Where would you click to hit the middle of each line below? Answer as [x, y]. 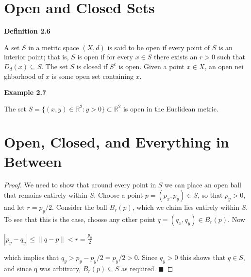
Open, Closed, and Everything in [117, 142]
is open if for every [105, 57]
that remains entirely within [46, 195]
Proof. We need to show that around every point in [80, 184]
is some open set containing [92, 76]
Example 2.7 [25, 92]
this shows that [203, 257]
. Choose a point [118, 195]
